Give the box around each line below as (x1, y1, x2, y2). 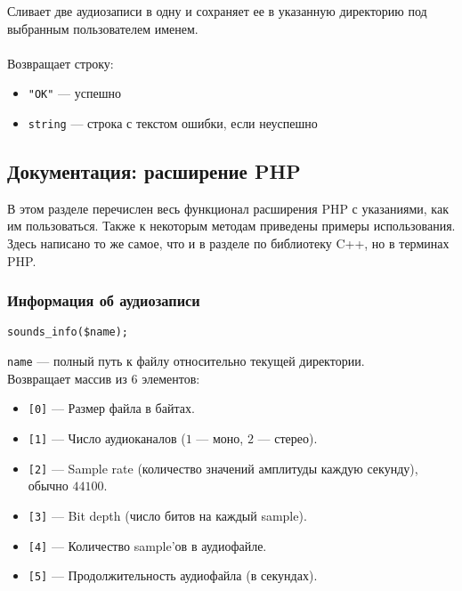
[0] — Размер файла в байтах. (28, 399, 195, 417)
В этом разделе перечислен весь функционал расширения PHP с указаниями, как (7, 198, 449, 217)
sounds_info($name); (7, 326, 129, 339)
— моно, (196, 429, 244, 448)
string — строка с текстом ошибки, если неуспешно (28, 114, 318, 133)
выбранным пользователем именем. (7, 19, 199, 37)
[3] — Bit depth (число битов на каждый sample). (28, 506, 307, 524)
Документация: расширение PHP (7, 158, 301, 185)
